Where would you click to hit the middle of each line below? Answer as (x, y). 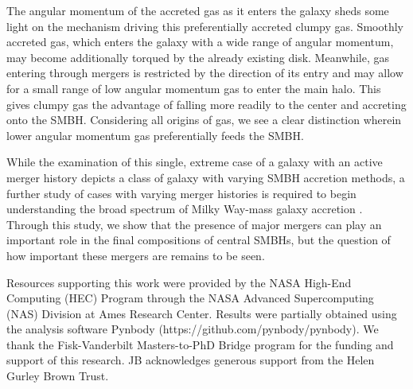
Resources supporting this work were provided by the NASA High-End (179, 282)
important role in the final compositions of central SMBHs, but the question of (199, 240)
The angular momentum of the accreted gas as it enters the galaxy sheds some (198, 10)
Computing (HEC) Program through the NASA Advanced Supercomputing (190, 298)
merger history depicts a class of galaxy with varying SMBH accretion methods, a (206, 177)
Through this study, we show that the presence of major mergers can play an (194, 224)
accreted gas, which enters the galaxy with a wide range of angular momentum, (200, 42)
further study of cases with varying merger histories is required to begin (181, 193)
